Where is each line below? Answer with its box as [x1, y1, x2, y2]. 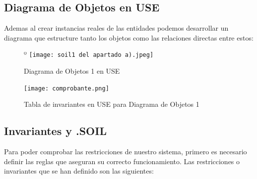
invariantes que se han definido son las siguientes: [4, 166, 154, 176]
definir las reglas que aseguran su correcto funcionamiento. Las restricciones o [4, 156, 240, 166]
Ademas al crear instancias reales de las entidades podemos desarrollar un [4, 23, 229, 33]
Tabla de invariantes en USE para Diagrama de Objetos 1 [24, 99, 199, 109]
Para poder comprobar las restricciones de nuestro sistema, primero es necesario [4, 146, 247, 157]
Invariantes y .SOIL [4, 123, 107, 138]
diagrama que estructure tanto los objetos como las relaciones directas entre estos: [4, 32, 254, 43]
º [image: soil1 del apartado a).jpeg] [24, 49, 154, 59]
